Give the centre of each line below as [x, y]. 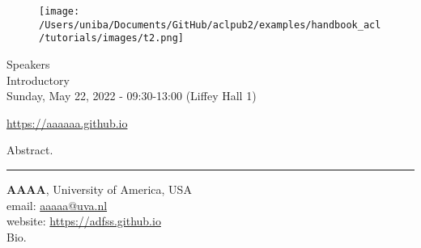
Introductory [38, 80]
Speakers [28, 63]
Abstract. [30, 150]
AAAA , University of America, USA [99, 189]
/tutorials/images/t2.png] [111, 38]
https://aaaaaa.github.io [67, 122]
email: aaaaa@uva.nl [57, 205]
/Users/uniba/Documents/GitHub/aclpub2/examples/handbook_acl [210, 25]
